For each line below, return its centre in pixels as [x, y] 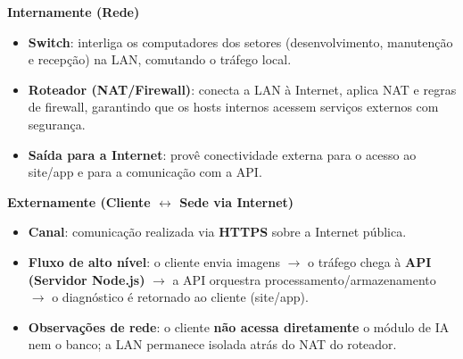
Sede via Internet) [237, 201]
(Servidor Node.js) [87, 279]
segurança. [57, 124]
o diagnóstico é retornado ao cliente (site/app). [180, 297]
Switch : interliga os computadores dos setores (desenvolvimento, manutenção [240, 42]
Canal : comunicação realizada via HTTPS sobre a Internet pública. [217, 232]
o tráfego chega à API [370, 261]
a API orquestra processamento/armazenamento [304, 279]
